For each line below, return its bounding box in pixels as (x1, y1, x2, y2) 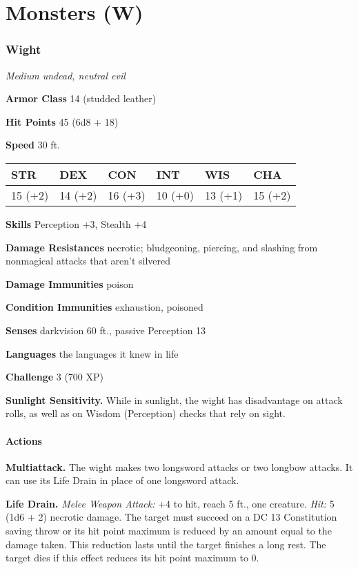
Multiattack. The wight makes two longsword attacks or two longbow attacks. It (6, 459, 353, 474)
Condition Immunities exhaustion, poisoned (6, 300, 203, 314)
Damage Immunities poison (6, 276, 134, 291)
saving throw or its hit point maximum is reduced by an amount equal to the (6, 523, 332, 538)
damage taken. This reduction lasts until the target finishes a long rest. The (6, 537, 326, 551)
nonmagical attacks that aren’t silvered (6, 253, 171, 268)
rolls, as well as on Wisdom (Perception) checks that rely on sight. (6, 406, 286, 421)
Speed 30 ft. (6, 137, 60, 152)
